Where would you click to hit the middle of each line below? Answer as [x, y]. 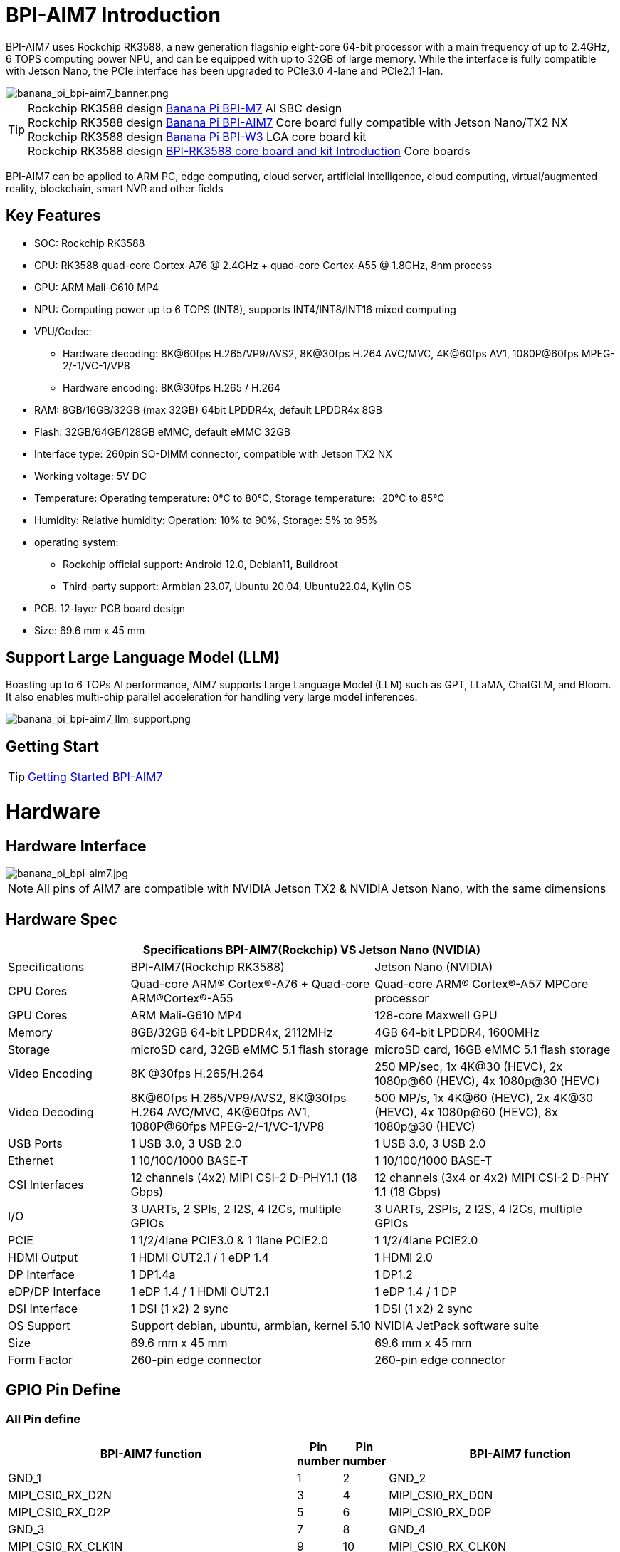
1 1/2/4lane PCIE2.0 [426, 1241]
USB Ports [35, 1144]
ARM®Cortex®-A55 [182, 998]
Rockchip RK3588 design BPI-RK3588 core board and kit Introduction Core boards [249, 151]
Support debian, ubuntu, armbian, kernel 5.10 [251, 1326]
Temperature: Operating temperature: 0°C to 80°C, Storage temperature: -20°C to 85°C [240, 498]
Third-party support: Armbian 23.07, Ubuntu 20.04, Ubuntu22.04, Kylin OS [237, 586]
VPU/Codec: [63, 331]
